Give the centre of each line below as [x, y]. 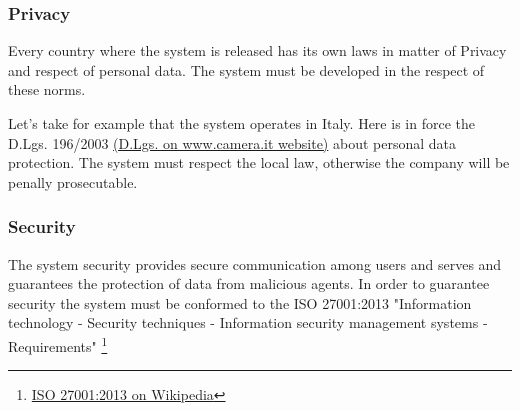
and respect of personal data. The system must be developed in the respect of [246, 69]
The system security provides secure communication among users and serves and [255, 263]
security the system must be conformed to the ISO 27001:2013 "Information [240, 302]
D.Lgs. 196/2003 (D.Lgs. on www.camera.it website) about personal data [232, 142]
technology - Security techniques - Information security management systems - [248, 322]
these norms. [47, 89]
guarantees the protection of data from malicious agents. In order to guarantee [249, 283]
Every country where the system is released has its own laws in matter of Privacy [257, 50]
